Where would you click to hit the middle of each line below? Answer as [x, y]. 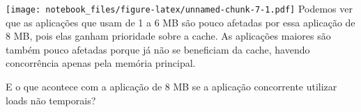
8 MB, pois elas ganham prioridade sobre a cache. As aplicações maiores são [168, 36]
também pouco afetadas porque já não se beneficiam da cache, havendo [158, 49]
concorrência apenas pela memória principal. [101, 63]
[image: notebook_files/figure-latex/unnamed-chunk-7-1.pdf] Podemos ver [179, 8]
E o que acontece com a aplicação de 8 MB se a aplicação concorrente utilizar [171, 87]
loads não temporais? [51, 100]
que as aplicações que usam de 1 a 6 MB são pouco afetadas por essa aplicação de [180, 22]
